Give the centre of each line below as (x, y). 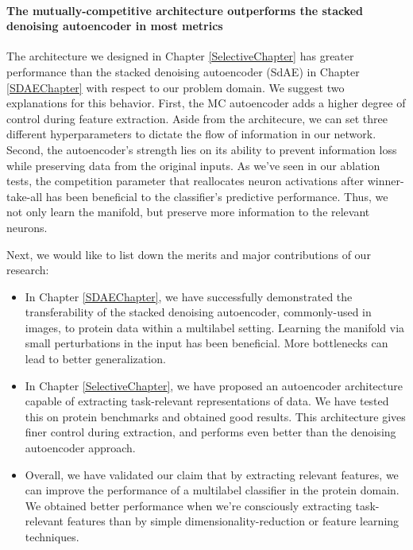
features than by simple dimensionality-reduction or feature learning (233, 521)
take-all (25, 196)
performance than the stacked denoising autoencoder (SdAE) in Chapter (183, 71)
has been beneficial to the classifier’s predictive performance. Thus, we (217, 196)
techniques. (52, 537)
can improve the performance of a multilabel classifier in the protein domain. (212, 490)
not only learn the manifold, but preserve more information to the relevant (188, 212)
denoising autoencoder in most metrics (115, 26)
